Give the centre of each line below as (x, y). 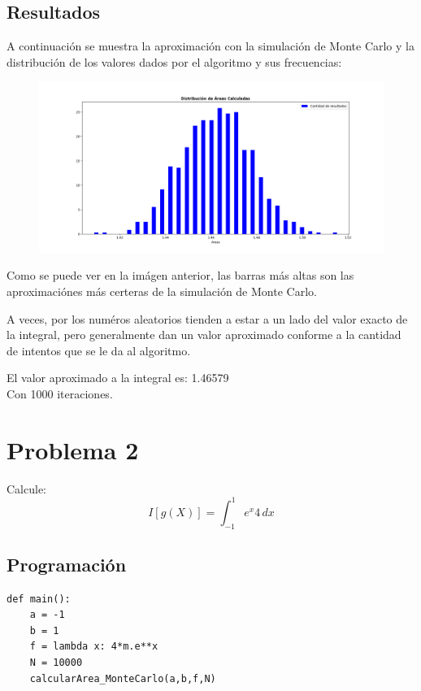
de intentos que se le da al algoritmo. (99, 350)
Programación (67, 564)
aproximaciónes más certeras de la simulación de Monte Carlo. (162, 291)
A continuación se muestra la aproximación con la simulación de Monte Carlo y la (210, 46)
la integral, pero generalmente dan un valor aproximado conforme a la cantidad (204, 335)
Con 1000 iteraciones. (60, 393)
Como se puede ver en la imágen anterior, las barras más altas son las (180, 275)
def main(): (39, 599)
